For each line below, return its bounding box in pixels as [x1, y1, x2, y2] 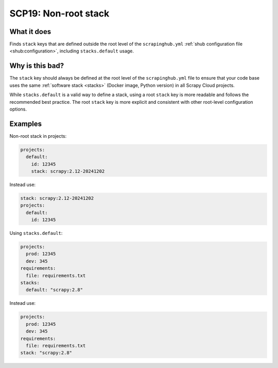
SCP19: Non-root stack [9, 8, 110, 19]
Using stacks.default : [9, 230, 63, 236]
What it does [9, 27, 51, 36]
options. [9, 106, 27, 112]
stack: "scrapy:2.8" [20, 350, 72, 356]
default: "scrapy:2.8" [26, 287, 83, 293]
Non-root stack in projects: [9, 133, 67, 139]
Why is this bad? [9, 62, 64, 70]
